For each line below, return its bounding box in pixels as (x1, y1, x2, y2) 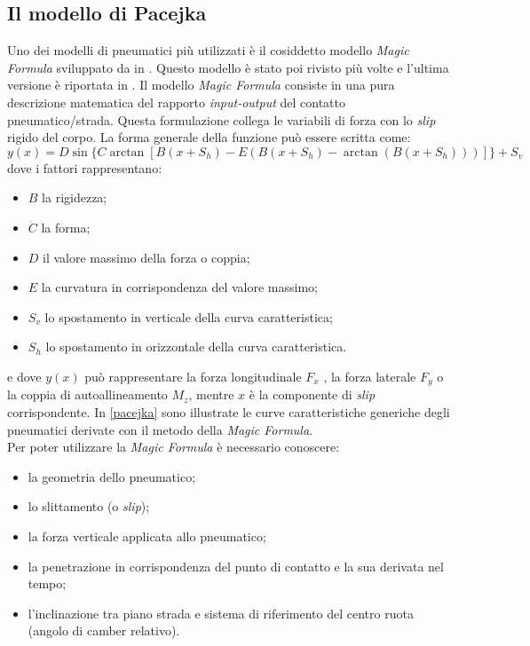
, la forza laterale (323, 366, 416, 385)
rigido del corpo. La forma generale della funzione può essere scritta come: (7, 128, 411, 146)
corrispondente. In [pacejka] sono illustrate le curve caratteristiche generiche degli (7, 402, 450, 421)
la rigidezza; (42, 188, 107, 207)
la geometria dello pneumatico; (28, 467, 196, 485)
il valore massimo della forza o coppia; (43, 248, 250, 266)
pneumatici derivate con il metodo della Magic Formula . (7, 420, 313, 438)
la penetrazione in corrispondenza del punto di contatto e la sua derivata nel (28, 556, 444, 575)
